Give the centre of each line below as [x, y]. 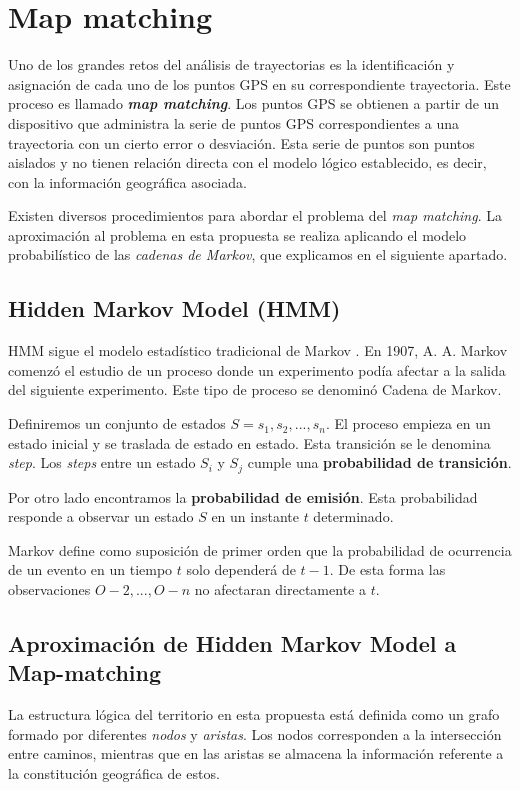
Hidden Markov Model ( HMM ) [174, 308]
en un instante [255, 516]
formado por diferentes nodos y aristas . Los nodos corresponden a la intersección [255, 733]
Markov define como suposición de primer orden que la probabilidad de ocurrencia [260, 549]
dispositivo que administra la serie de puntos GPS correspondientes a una [233, 122]
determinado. [353, 516]
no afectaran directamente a [280, 589]
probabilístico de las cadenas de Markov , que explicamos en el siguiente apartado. [258, 254]
